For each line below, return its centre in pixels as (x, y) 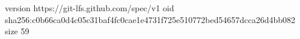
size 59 (17, 31)
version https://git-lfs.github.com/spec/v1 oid (90, 8)
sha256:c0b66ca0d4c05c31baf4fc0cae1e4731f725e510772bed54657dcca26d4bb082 (150, 19)
